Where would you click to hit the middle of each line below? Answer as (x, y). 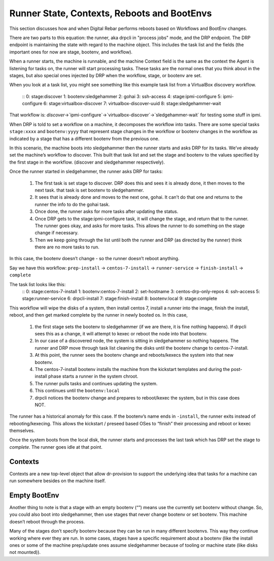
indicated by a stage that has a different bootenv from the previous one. (84, 138)
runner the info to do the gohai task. (72, 204)
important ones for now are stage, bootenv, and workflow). (71, 52)
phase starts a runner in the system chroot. (93, 377)
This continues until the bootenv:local (77, 391)
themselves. (22, 431)
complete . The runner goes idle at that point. (56, 447)
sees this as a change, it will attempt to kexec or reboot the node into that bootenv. (121, 334)
